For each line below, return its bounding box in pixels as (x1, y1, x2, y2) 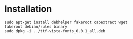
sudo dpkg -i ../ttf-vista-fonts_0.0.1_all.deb (4, 28, 106, 33)
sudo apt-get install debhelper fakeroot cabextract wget (4, 20, 128, 25)
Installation (4, 3, 52, 15)
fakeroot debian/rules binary (4, 24, 68, 29)
